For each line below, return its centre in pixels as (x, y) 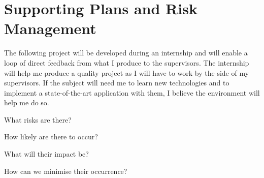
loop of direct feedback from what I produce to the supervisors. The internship (127, 62)
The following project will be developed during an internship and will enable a (126, 53)
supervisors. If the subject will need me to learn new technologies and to (117, 83)
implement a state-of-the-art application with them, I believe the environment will (132, 92)
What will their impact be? (46, 154)
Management (50, 28)
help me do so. (27, 102)
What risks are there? (38, 119)
